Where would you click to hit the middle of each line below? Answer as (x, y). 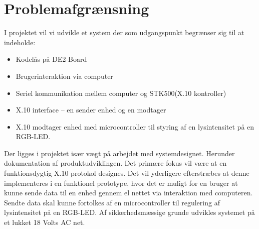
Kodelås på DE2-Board (51, 59)
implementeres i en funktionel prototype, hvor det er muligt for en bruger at (121, 183)
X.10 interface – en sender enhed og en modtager (91, 110)
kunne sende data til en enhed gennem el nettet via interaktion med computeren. (128, 193)
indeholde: (20, 42)
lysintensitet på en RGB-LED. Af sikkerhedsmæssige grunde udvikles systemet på (129, 212)
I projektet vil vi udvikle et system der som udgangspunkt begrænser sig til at (124, 32)
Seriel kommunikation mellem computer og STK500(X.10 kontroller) (121, 93)
